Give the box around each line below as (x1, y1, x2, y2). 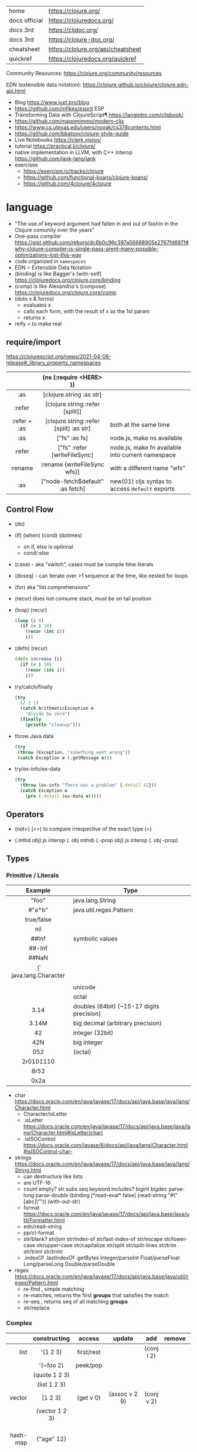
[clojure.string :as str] (43, 390, 103, 398)
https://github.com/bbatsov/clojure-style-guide (14, 130, 129, 137)
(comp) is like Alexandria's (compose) (14, 283, 107, 290)
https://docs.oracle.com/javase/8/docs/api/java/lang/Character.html (23, 1142, 188, 1149)
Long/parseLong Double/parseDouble (23, 1261, 116, 1268)
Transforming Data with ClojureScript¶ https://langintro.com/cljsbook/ (14, 111, 184, 118)
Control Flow (6, 504, 54, 514)
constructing (33, 1334, 70, 1343)
